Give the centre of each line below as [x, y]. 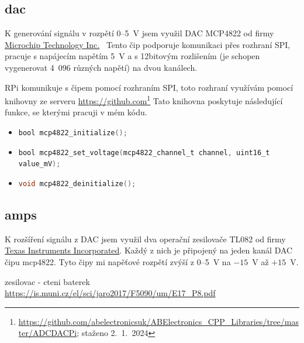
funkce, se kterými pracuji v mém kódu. [76, 112]
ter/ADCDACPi [48, 333]
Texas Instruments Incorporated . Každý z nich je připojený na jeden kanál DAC [149, 250]
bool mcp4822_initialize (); [73, 133]
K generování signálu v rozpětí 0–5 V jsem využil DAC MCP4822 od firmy [139, 33]
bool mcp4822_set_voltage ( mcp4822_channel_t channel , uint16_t [144, 152]
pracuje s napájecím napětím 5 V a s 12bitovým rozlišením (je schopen [132, 56]
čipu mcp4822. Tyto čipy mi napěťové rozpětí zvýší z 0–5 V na [118, 262]
